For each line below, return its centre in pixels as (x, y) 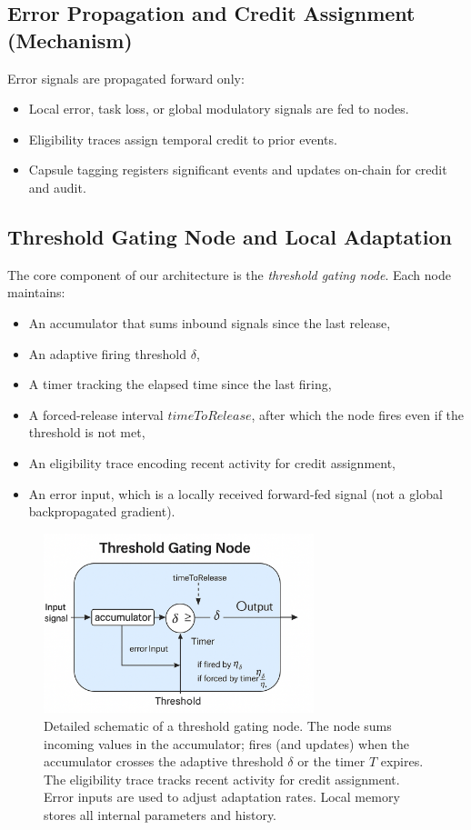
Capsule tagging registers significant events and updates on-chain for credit (238, 170)
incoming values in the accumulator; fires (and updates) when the (227, 743)
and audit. (57, 187)
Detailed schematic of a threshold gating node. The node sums (218, 725)
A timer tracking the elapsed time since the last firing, (180, 384)
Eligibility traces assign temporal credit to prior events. (183, 139)
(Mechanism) (70, 40)
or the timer (331, 761)
